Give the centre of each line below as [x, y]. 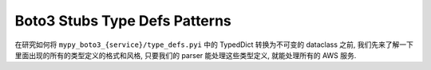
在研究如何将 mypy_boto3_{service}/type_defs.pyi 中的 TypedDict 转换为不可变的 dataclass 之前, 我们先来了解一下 [214, 45]
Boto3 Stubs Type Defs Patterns [123, 21]
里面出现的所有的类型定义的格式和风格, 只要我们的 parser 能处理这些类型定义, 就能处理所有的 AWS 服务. [186, 55]
